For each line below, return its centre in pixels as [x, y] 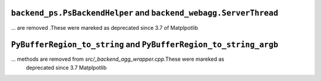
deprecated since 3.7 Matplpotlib [66, 67]
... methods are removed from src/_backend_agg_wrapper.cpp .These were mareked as [118, 59]
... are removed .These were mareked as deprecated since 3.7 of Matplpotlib [105, 27]
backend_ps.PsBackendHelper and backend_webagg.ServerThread [145, 13]
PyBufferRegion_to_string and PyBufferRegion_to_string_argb [145, 45]
